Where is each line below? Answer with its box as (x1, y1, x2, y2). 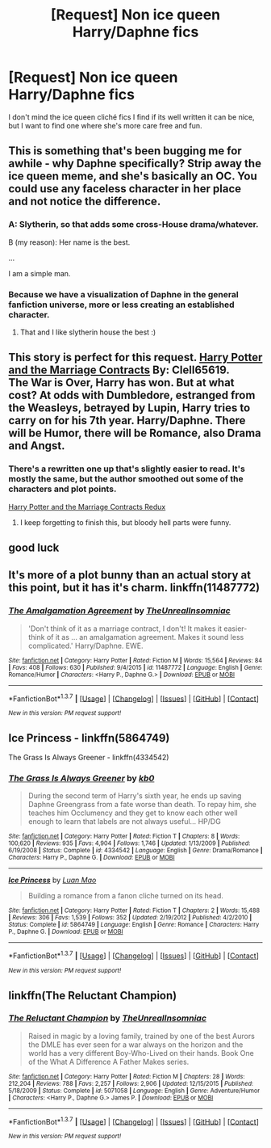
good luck (8, 541, 60, 554)
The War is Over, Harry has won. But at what (8, 376, 236, 389)
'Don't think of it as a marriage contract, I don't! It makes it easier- (27, 624, 248, 633)
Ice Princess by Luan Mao (8, 875, 97, 885)
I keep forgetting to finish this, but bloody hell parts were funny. (19, 517, 231, 527)
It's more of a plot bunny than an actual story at (8, 568, 252, 582)
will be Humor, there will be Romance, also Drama (8, 427, 261, 440)
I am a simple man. (8, 268, 71, 278)
